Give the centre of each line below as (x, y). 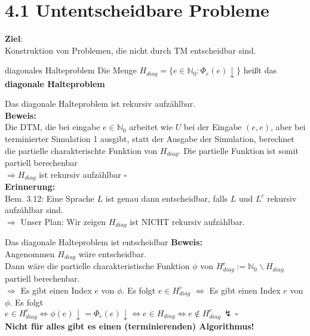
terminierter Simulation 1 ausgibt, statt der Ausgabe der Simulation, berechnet (150, 138)
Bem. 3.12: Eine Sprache (50, 198)
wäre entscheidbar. (113, 253)
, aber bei (288, 127)
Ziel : (14, 38)
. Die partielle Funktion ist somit (238, 150)
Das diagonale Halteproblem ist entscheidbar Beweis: (104, 242)
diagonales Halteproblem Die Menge (71, 70)
